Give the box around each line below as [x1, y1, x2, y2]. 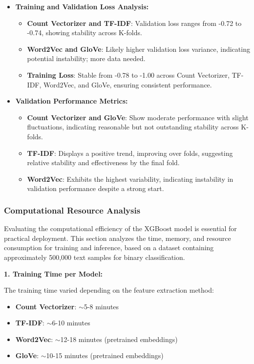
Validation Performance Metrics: [15, 96, 128, 106]
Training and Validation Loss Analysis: [15, 1, 149, 11]
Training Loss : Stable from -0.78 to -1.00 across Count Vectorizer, [27, 69, 230, 80]
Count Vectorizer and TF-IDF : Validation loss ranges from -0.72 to [27, 18, 242, 28]
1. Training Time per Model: [4, 268, 103, 278]
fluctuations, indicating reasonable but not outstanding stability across [27, 122, 239, 132]
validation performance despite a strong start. [27, 183, 164, 193]
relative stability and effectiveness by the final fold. [27, 157, 180, 168]
